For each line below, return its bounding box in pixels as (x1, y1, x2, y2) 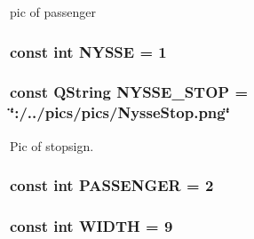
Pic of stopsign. (10, 136, 94, 155)
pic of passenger (10, 3, 97, 20)
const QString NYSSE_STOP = (10, 81, 249, 103)
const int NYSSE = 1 (10, 40, 167, 62)
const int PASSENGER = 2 (10, 174, 214, 196)
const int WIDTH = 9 (10, 214, 173, 236)
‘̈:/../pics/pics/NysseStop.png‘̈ (10, 101, 230, 123)
